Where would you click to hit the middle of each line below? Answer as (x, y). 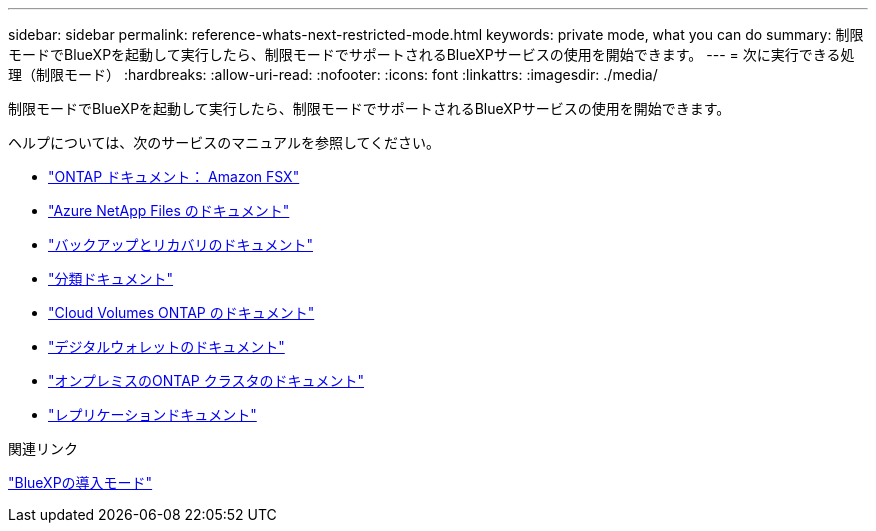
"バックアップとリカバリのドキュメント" (181, 244)
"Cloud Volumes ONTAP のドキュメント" (181, 312)
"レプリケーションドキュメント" (152, 414)
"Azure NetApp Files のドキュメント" (169, 210)
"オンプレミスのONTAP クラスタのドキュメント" (206, 380)
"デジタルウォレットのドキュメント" (166, 346)
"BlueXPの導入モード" (80, 482)
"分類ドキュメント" (111, 278)
